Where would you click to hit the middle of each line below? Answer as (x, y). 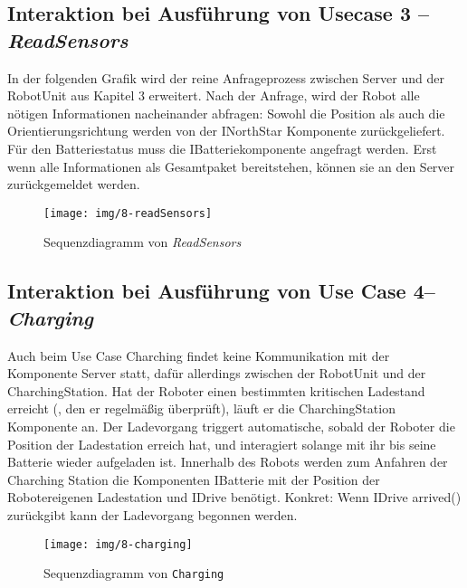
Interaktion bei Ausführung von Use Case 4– (221, 291)
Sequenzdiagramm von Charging (134, 573)
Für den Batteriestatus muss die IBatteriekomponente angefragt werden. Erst (222, 148)
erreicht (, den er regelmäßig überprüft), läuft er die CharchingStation (201, 408)
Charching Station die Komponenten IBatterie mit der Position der (194, 479)
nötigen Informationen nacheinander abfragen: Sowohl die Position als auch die (226, 113)
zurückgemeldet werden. (74, 184)
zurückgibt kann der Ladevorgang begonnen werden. (152, 514)
